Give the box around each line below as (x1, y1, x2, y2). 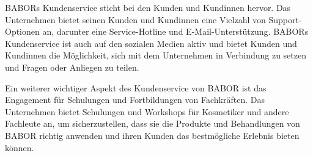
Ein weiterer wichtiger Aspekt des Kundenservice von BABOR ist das (5, 81, 267, 94)
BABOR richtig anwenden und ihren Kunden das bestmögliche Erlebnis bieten (5, 129, 300, 141)
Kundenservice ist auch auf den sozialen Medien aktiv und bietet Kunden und (5, 37, 297, 49)
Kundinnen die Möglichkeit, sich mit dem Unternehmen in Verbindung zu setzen (5, 49, 306, 62)
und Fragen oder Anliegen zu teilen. (5, 60, 139, 73)
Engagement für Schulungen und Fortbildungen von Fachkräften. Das (5, 93, 265, 106)
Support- (268, 13, 302, 26)
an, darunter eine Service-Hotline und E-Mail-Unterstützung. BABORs (42, 25, 309, 38)
